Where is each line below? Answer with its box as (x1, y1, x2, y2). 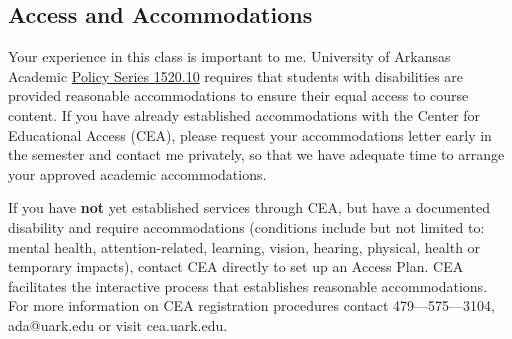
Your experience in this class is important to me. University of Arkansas (8, 46, 451, 67)
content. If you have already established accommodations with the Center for (8, 104, 481, 125)
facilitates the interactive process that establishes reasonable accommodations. (8, 275, 488, 296)
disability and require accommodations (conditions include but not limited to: (8, 216, 485, 237)
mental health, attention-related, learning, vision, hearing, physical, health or (8, 236, 481, 257)
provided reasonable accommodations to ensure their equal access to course (8, 85, 469, 106)
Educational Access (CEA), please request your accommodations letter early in (8, 124, 492, 145)
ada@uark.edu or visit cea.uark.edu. (8, 314, 228, 335)
